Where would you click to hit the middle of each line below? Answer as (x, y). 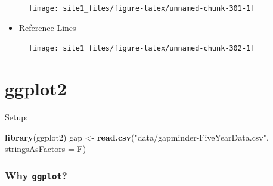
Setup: (16, 117)
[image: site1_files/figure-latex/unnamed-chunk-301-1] (142, 8)
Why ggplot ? (36, 175)
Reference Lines (47, 27)
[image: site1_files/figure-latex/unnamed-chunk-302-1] (142, 49)
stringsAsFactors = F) (46, 149)
